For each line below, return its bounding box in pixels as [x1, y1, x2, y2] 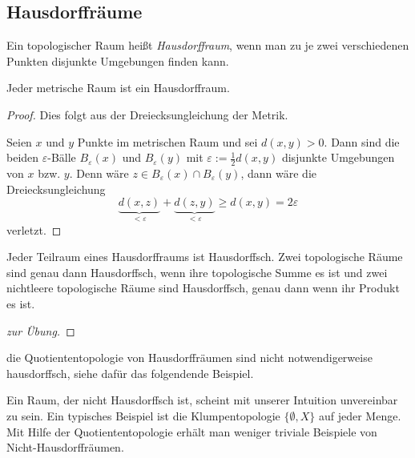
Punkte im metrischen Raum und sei [77, 133, 258, 150]
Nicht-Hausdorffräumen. [6, 439, 124, 456]
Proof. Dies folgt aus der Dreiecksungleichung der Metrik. [6, 106, 288, 123]
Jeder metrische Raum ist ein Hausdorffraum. [6, 79, 230, 96]
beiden [6, 149, 39, 166]
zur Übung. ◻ [6, 322, 75, 339]
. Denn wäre [69, 165, 129, 181]
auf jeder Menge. [318, 407, 401, 424]
